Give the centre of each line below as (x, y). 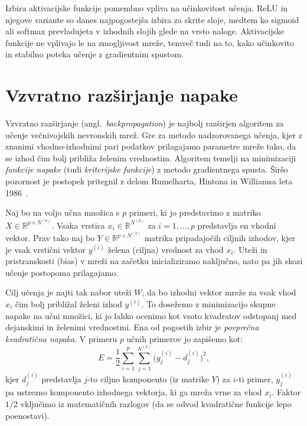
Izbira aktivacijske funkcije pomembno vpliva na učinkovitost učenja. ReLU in (147, 8)
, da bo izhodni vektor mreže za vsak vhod (219, 292)
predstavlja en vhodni (237, 225)
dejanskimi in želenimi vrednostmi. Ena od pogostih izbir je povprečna (132, 327)
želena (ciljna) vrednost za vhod (166, 249)
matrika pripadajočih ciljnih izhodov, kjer (220, 238)
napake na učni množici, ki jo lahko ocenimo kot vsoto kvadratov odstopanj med (151, 315)
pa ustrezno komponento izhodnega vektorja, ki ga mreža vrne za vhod (134, 392)
